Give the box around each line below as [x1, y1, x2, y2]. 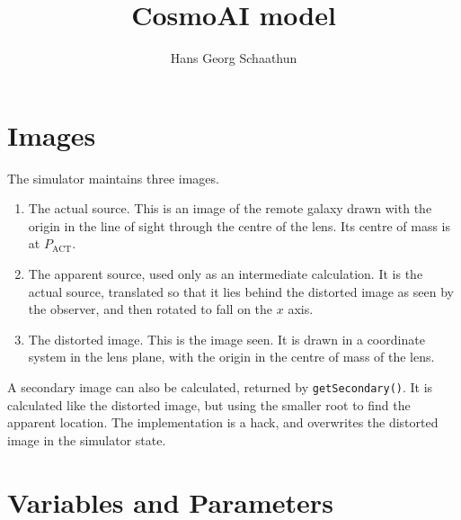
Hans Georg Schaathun [170, 49, 297, 67]
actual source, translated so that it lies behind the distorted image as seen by [28, 282, 454, 300]
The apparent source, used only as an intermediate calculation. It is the [28, 264, 423, 283]
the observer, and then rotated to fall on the [28, 300, 273, 318]
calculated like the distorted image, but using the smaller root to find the [7, 395, 411, 414]
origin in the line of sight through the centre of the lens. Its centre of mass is [28, 216, 450, 235]
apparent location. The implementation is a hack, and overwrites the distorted [7, 413, 439, 432]
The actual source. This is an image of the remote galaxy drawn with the [28, 199, 432, 218]
